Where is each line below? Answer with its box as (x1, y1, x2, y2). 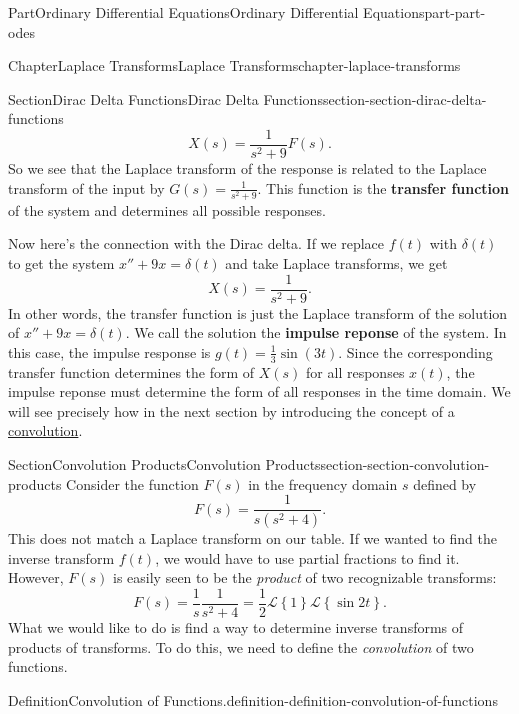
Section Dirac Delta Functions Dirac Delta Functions (8, 88, 323, 109)
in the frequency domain (248, 473, 398, 494)
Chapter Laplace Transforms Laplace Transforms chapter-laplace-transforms (8, 55, 461, 76)
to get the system (8, 252, 115, 273)
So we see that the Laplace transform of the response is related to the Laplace (8, 158, 487, 179)
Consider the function (66, 473, 199, 494)
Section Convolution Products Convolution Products (8, 454, 321, 474)
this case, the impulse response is (8, 341, 211, 362)
